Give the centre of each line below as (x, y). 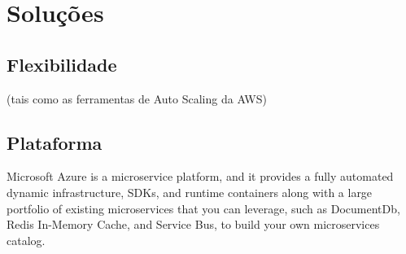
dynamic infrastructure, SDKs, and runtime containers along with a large (190, 192)
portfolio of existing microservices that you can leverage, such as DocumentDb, (203, 208)
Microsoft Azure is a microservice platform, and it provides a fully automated (200, 176)
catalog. (26, 240)
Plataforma (55, 142)
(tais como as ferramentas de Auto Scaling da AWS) (137, 98)
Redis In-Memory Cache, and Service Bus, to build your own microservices (193, 224)
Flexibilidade (62, 64)
